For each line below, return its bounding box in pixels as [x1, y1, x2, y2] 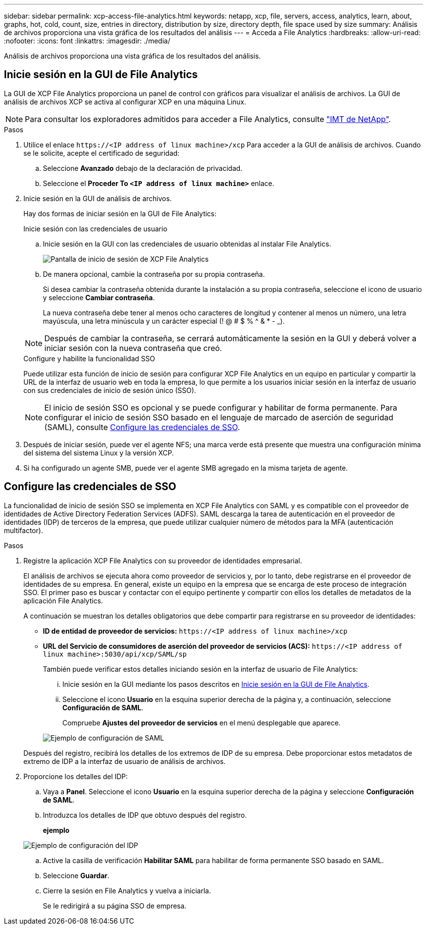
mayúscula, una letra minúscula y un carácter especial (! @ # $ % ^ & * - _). [43, 316, 285, 325]
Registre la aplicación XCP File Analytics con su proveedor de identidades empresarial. [23, 556, 302, 565]
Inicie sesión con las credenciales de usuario [23, 224, 168, 233]
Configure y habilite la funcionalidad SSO [23, 354, 155, 363]
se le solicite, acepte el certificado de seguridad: [23, 148, 180, 157]
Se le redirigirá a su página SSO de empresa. [43, 901, 187, 910]
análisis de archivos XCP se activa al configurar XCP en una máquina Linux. [4, 97, 247, 106]
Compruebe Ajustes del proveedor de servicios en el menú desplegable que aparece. [62, 718, 341, 727]
